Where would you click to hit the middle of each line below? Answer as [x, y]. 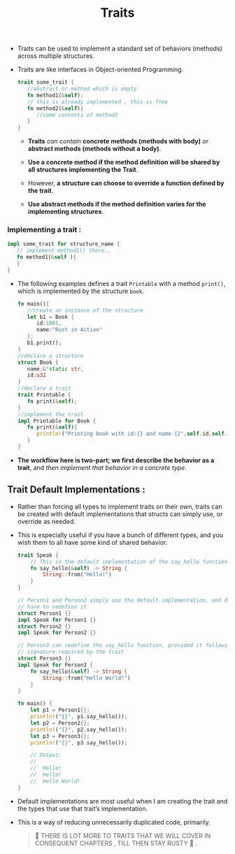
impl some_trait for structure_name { [64, 244]
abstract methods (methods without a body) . [94, 149]
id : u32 [37, 376]
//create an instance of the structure [85, 310]
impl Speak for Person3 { [55, 665]
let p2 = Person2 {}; [60, 723]
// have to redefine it [52, 606]
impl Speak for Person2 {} [57, 633]
